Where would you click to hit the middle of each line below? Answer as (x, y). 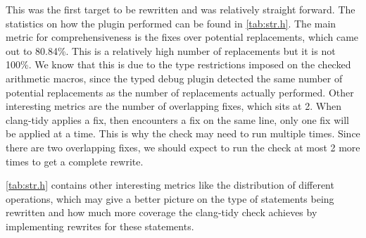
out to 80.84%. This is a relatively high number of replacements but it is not (171, 50)
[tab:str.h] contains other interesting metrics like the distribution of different (170, 185)
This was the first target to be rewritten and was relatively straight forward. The (181, 9)
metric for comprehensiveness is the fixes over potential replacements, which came (182, 37)
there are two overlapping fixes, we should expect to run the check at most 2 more (183, 147)
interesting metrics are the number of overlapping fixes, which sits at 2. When (173, 106)
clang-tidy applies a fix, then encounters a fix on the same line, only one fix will (177, 119)
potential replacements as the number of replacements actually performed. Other (180, 92)
